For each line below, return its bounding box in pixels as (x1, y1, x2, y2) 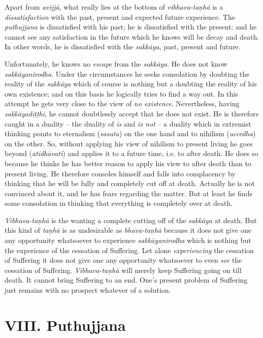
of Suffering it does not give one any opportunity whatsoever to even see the (5, 255, 242, 265)
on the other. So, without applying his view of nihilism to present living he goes (5, 138, 253, 148)
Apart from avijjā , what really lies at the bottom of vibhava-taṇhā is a (5, 2, 223, 12)
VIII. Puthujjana (5, 314, 126, 335)
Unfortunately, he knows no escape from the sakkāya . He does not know (5, 58, 227, 69)
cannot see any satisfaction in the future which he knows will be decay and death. (5, 31, 259, 42)
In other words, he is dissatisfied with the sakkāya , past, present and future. (5, 41, 241, 52)
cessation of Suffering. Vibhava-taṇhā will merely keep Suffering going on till (5, 264, 242, 275)
